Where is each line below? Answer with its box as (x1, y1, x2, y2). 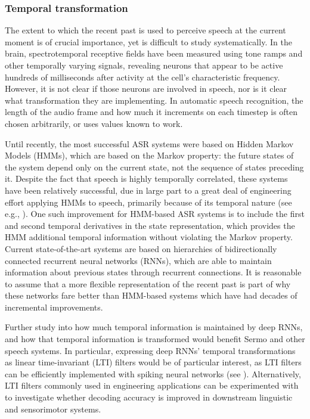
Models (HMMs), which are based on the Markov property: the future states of (5, 149, 294, 162)
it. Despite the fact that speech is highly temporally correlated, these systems (5, 172, 288, 185)
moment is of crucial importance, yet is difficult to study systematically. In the (5, 35, 292, 48)
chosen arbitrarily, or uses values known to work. (5, 117, 183, 129)
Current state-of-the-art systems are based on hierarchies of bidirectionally (5, 242, 277, 254)
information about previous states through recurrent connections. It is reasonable (5, 266, 302, 278)
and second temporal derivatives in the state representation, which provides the (5, 219, 295, 231)
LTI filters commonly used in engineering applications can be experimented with (5, 379, 299, 392)
